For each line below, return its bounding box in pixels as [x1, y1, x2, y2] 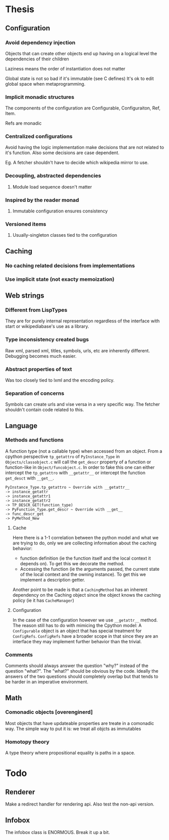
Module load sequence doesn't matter [12, 184, 92, 190]
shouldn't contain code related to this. [5, 407, 84, 413]
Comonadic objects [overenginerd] [5, 709, 93, 716]
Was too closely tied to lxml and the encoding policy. [5, 377, 115, 383]
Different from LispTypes [5, 306, 68, 313]
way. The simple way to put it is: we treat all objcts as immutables [5, 725, 141, 732]
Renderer [5, 787, 35, 796]
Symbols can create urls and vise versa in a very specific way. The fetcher [5, 401, 160, 408]
